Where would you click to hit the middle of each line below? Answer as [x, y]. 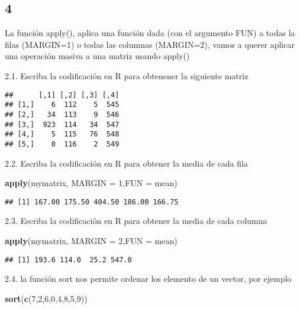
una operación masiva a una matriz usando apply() [97, 56]
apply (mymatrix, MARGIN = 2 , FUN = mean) [91, 240]
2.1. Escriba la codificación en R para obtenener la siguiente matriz [127, 75]
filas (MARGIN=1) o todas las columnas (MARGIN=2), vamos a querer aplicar [150, 44]
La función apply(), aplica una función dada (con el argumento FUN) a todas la [150, 33]
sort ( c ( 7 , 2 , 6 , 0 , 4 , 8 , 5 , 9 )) [46, 298]
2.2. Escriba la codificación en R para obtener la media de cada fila [126, 163]
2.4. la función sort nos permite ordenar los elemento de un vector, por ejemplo [148, 279]
